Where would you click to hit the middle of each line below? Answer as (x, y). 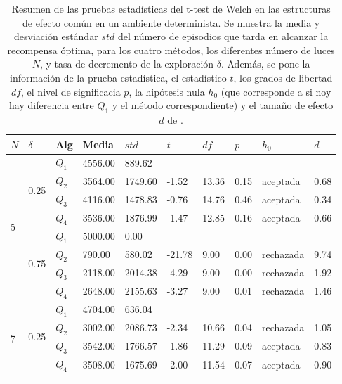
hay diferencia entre (52, 105)
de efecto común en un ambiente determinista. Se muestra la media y (171, 22)
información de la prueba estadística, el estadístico (118, 77)
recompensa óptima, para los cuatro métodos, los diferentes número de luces (171, 50)
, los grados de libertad (283, 77)
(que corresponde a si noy (276, 91)
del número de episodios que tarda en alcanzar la (223, 36)
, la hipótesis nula (167, 91)
